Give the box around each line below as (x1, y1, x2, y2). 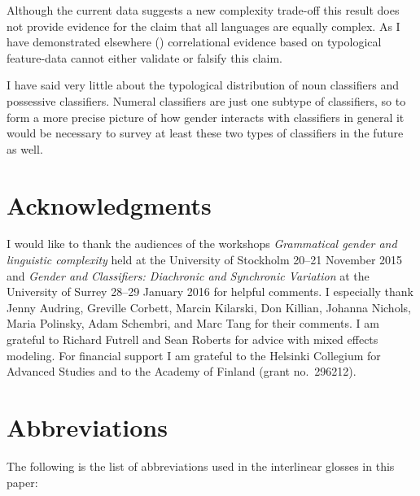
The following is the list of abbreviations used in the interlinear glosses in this (7, 457, 395, 474)
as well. (7, 140, 43, 157)
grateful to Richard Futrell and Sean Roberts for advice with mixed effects (7, 331, 378, 348)
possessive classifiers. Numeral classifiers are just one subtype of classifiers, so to (7, 92, 406, 109)
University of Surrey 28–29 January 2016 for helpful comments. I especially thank (7, 283, 413, 300)
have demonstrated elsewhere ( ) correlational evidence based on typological (7, 33, 382, 50)
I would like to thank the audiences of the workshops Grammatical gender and (7, 235, 397, 252)
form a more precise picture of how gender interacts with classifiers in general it (7, 108, 405, 125)
